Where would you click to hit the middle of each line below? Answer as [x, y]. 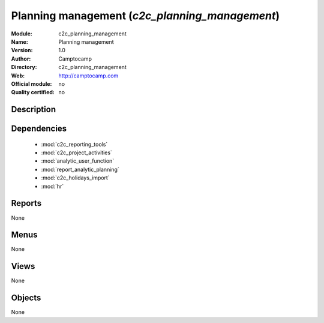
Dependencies [39, 129]
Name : [19, 41]
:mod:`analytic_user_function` [78, 161]
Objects [26, 298]
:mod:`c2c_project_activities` [76, 152]
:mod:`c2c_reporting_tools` [74, 144]
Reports [26, 203]
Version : [22, 50]
